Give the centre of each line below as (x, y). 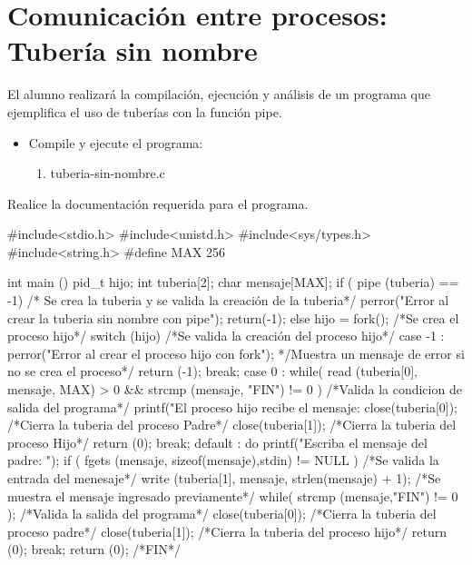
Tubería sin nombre (133, 50)
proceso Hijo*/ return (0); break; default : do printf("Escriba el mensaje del (217, 442)
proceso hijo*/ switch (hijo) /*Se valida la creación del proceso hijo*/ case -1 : (226, 336)
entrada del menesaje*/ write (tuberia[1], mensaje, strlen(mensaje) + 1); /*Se (224, 478)
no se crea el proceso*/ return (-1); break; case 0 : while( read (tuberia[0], (212, 371)
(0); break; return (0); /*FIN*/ (94, 549)
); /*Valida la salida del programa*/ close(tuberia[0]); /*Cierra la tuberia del (222, 514)
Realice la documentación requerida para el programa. (158, 203)
